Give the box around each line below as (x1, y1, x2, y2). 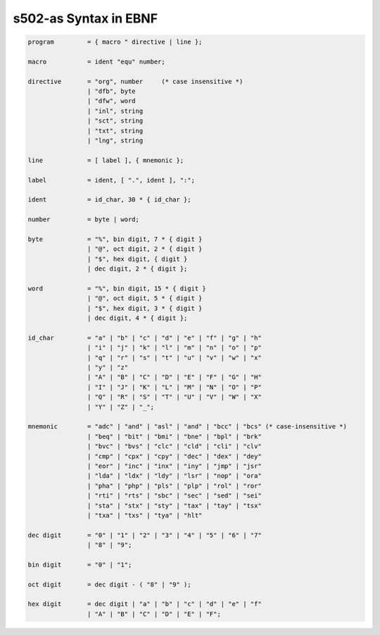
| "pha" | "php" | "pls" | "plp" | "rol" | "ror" (87, 481, 262, 490)
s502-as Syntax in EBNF (13, 11, 158, 26)
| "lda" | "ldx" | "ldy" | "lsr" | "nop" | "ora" (87, 472, 262, 480)
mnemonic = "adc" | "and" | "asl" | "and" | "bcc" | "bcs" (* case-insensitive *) (27, 423, 348, 431)
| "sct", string (87, 117, 144, 125)
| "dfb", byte (87, 87, 137, 95)
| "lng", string (87, 137, 144, 144)
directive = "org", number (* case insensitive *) (27, 78, 243, 85)
